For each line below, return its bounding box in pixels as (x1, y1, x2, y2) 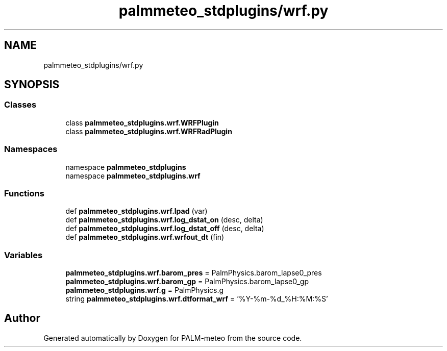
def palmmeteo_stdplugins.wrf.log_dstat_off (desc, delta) (65, 224, 264, 233)
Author (4, 312, 40, 325)
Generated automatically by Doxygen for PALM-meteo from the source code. (43, 333, 302, 342)
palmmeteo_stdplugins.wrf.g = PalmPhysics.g (65, 286, 224, 295)
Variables (4, 249, 43, 260)
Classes (4, 99, 37, 110)
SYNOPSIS (4, 78, 60, 91)
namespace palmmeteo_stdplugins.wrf (65, 171, 201, 180)
